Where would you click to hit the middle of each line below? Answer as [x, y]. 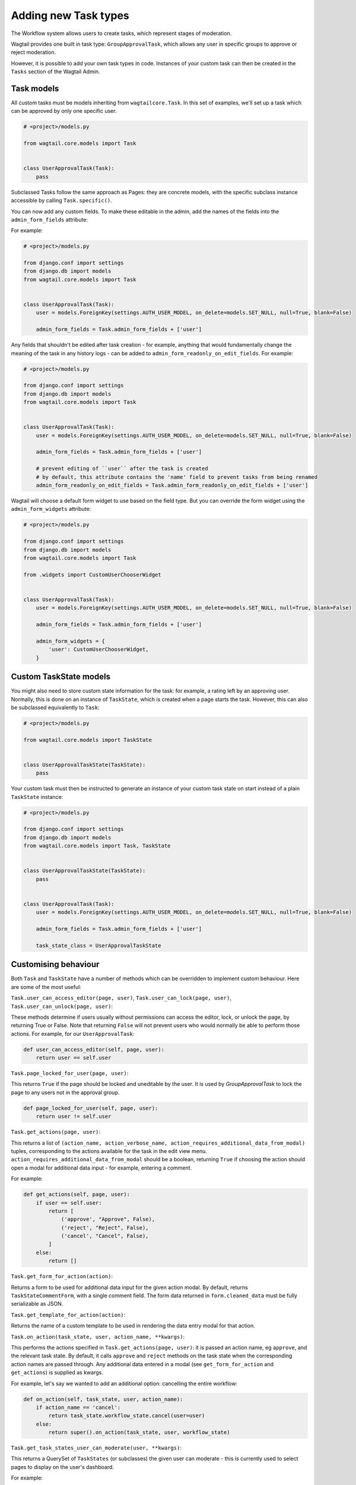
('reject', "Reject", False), [105, 1228]
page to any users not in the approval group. [65, 1092]
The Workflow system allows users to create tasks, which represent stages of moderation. [121, 33]
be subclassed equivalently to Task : [55, 707]
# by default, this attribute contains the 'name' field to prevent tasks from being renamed [177, 477]
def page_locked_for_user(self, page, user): [91, 1108]
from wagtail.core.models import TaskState [88, 740]
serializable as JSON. [37, 1304]
